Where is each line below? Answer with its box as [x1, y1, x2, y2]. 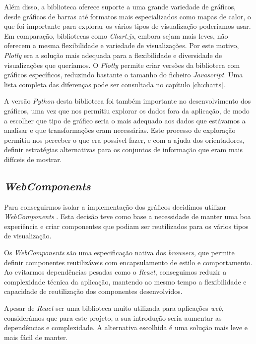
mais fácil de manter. [4, 332, 68, 342]
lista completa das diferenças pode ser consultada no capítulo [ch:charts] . [4, 79, 225, 89]
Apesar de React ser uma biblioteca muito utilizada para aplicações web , [4, 303, 224, 313]
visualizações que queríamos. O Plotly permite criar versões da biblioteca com [4, 59, 240, 70]
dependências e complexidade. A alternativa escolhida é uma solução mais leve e [4, 322, 248, 333]
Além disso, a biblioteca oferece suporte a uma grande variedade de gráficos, [4, 1, 236, 11]
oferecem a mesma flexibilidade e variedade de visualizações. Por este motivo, [4, 40, 239, 51]
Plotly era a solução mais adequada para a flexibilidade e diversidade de [4, 50, 222, 60]
